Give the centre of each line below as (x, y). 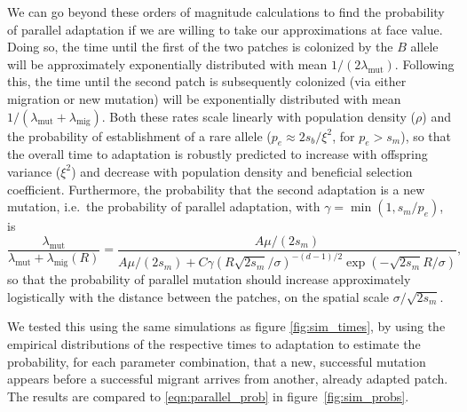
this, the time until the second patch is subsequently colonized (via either (207, 81)
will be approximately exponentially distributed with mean (167, 63)
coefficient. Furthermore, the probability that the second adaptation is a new (216, 189)
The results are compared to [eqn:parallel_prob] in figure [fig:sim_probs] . (208, 396)
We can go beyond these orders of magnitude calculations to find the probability (226, 12)
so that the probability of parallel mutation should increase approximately (209, 279)
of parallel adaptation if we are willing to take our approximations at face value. (225, 29)
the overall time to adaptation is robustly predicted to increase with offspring (218, 154)
